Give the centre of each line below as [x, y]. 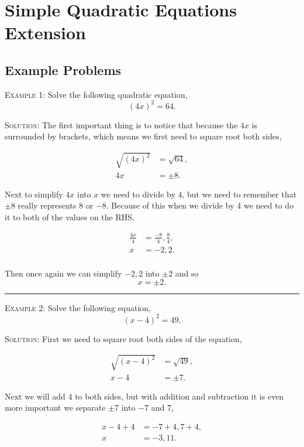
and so [187, 273]
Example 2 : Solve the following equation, [78, 308]
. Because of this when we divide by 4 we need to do [200, 205]
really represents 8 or [56, 205]
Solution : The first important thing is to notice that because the [121, 124]
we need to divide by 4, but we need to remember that [199, 194]
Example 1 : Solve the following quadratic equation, [96, 94]
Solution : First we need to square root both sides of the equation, [123, 338]
